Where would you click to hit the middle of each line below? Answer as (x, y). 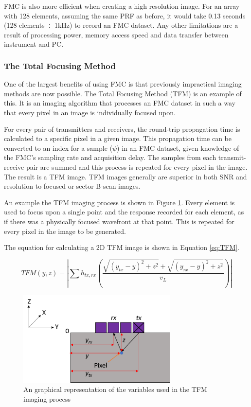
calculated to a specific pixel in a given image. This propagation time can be (118, 138)
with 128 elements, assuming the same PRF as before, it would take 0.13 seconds (125, 15)
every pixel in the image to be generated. (65, 231)
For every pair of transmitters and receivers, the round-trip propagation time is (122, 129)
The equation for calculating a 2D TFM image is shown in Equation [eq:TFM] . (122, 247)
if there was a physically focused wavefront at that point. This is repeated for (119, 221)
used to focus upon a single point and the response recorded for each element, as (124, 212)
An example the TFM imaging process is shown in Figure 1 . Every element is (119, 202)
